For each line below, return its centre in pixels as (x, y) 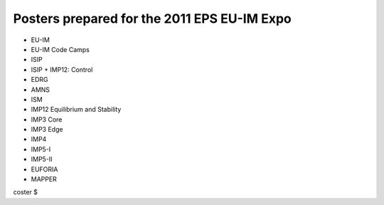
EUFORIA (44, 169)
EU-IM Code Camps (60, 49)
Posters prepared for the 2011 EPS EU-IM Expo (152, 19)
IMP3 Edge (47, 130)
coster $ (26, 192)
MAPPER (44, 179)
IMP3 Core (47, 119)
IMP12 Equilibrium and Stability (76, 110)
